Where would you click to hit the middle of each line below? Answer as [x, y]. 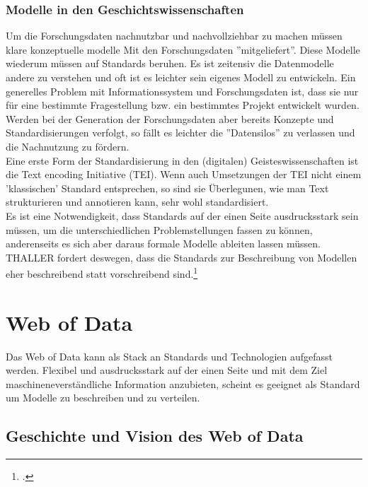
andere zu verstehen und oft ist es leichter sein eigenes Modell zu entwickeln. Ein [181, 77]
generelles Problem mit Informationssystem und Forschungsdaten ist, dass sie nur [182, 91]
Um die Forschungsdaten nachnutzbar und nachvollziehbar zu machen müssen [174, 36]
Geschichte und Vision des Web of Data [155, 436]
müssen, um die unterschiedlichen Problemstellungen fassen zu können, [159, 229]
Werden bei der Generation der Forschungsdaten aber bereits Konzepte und [170, 118]
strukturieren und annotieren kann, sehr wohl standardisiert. [137, 202]
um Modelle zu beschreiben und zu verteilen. [103, 398]
